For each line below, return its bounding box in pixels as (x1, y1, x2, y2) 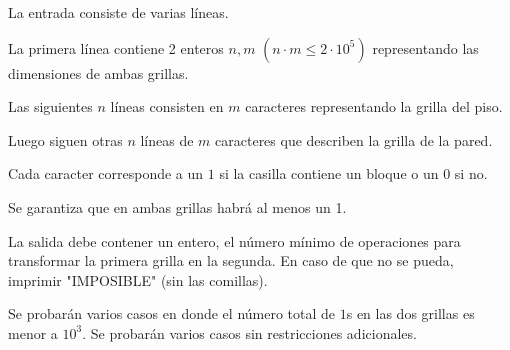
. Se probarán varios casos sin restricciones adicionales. (82, 322, 417, 343)
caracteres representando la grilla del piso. (245, 96, 503, 117)
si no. (454, 163, 488, 184)
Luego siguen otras (8, 129, 123, 150)
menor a (8, 322, 58, 343)
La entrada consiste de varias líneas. (8, 2, 229, 22)
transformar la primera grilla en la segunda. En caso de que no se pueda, (8, 250, 454, 271)
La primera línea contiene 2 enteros (8, 37, 224, 58)
